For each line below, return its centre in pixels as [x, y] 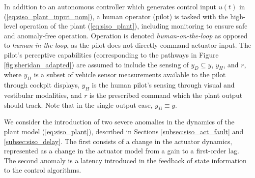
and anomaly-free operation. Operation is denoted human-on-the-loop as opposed [126, 35]
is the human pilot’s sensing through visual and [163, 85]
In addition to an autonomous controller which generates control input [110, 6]
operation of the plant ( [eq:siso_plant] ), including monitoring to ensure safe [133, 26]
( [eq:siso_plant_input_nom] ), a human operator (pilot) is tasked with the [116, 16]
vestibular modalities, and [43, 95]
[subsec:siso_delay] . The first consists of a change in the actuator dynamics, [118, 141]
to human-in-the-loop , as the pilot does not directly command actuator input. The [128, 45]
